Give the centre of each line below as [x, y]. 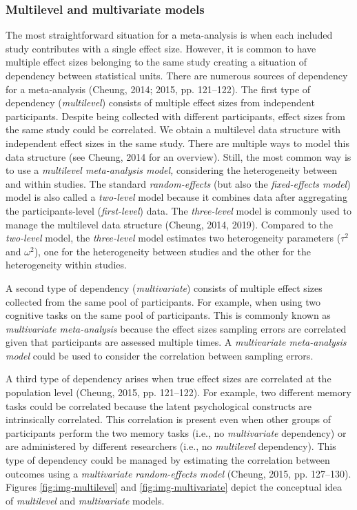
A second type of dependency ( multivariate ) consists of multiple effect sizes [164, 287]
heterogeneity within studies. [66, 265]
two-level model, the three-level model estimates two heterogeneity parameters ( [173, 238]
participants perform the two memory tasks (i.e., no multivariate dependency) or [176, 432]
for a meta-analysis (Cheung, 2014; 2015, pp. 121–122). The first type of [158, 89]
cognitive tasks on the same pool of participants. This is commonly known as [168, 315]
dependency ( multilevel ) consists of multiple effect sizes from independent [160, 102]
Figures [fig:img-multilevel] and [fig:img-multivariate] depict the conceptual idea [174, 487]
